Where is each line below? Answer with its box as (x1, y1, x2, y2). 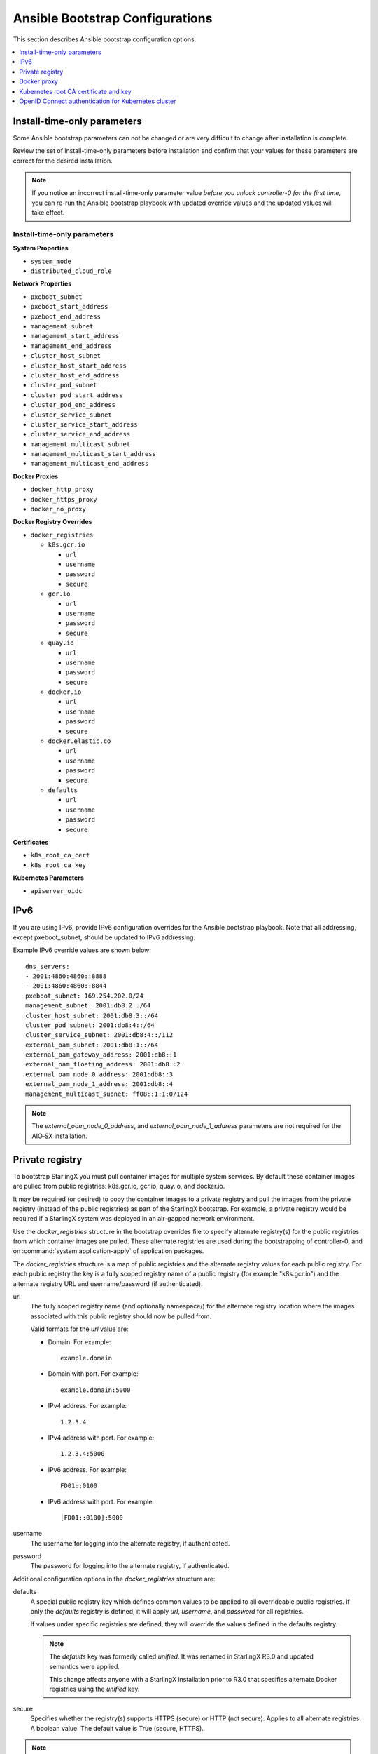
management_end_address (30, 342, 112, 350)
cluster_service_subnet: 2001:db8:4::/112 (25, 1031, 174, 1039)
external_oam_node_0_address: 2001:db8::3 (25, 1070, 174, 1078)
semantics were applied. (49, 1662, 120, 1671)
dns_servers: (25, 962, 70, 970)
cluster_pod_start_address (30, 391, 123, 399)
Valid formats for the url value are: (30, 1325, 129, 1333)
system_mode (30, 257, 71, 265)
